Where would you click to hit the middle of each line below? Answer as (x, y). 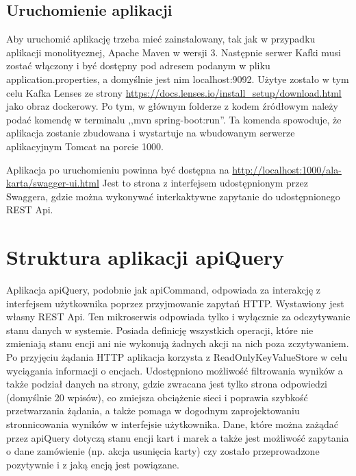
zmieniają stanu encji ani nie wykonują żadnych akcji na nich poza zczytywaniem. (178, 343)
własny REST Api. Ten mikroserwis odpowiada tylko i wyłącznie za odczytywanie (178, 317)
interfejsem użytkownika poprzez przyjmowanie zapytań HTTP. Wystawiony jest (175, 303)
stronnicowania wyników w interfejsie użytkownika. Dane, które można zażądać (172, 424)
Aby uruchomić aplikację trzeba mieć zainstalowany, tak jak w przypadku (161, 39)
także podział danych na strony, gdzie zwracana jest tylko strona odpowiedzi (167, 384)
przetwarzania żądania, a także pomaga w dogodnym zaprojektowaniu (153, 410)
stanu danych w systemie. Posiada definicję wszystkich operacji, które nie (160, 330)
